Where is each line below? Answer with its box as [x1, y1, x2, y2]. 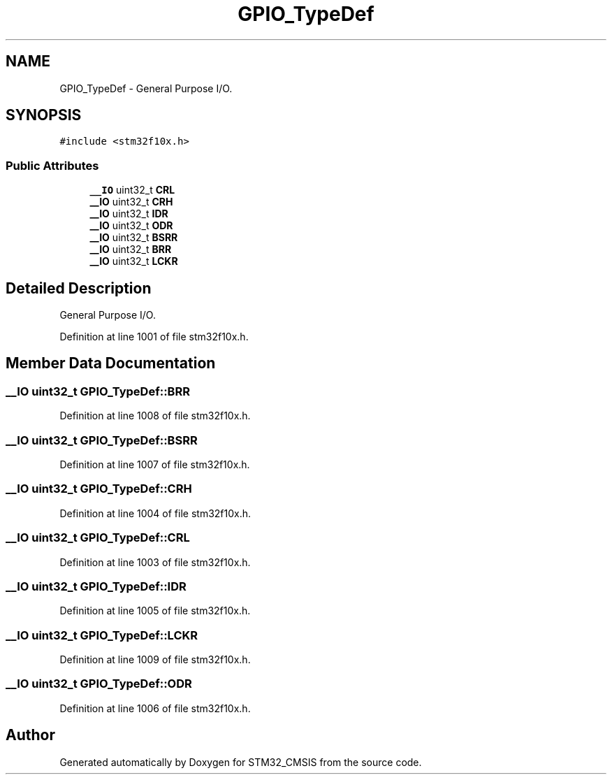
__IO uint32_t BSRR [89, 231, 178, 244]
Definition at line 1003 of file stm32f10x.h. [59, 556, 251, 568]
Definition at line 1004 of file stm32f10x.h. [59, 507, 252, 519]
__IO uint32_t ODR [89, 219, 173, 232]
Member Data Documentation [6, 354, 216, 373]
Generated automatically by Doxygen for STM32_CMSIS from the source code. [59, 756, 422, 768]
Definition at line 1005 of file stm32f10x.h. [59, 605, 251, 617]
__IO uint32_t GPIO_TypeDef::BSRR [6, 433, 198, 447]
